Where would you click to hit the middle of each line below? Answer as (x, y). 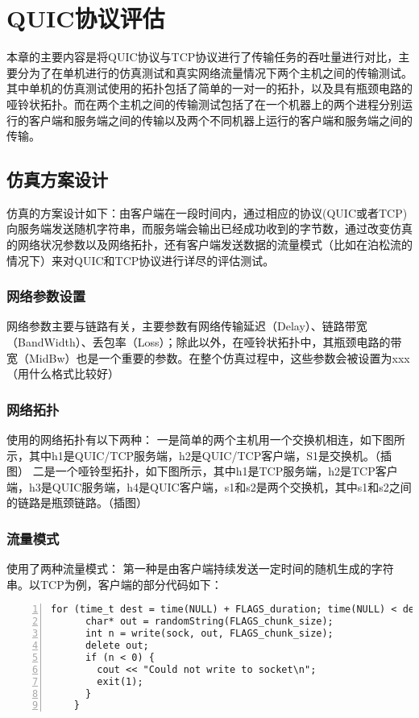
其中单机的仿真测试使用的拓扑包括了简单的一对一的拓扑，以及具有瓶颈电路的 (209, 88)
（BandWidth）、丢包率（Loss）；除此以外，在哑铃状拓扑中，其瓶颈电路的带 (204, 342)
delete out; (117, 646)
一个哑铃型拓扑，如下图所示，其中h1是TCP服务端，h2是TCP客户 (226, 471)
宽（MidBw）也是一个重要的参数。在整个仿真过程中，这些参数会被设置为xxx (208, 357)
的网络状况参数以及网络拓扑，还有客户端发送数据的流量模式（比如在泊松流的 (209, 245)
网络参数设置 (46, 296)
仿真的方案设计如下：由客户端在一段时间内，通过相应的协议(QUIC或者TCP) (207, 212)
